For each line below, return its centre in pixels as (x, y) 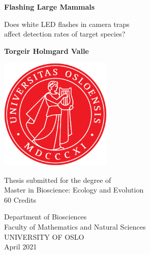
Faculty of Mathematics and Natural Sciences (75, 226)
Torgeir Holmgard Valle (47, 51)
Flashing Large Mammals (50, 7)
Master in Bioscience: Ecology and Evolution (74, 190)
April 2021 (21, 247)
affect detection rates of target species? (65, 34)
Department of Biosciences (46, 217)
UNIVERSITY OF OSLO (44, 236)
